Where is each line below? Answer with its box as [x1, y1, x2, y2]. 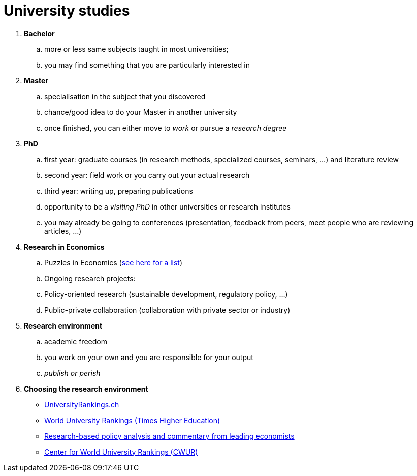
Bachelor [24, 28, 55, 38]
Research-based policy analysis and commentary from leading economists [44, 431, 295, 440]
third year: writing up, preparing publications [44, 186, 193, 195]
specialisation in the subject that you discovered [44, 92, 206, 101]
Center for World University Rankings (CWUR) [44, 447, 198, 456]
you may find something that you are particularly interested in [44, 60, 250, 69]
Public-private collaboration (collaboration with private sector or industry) [44, 305, 291, 314]
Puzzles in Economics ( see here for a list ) [44, 258, 182, 267]
